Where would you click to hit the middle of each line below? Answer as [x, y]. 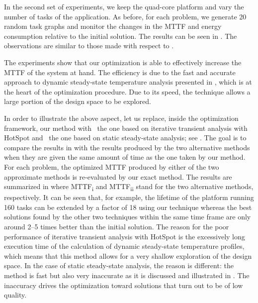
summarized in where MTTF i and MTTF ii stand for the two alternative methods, [129, 187]
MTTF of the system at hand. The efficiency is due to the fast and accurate [120, 72]
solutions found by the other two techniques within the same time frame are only [128, 217]
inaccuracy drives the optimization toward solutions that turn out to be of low [124, 285]
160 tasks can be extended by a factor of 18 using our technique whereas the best [128, 207]
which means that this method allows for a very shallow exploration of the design [128, 255]
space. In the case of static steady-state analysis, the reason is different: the [119, 265]
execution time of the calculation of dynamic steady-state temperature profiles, [124, 246]
